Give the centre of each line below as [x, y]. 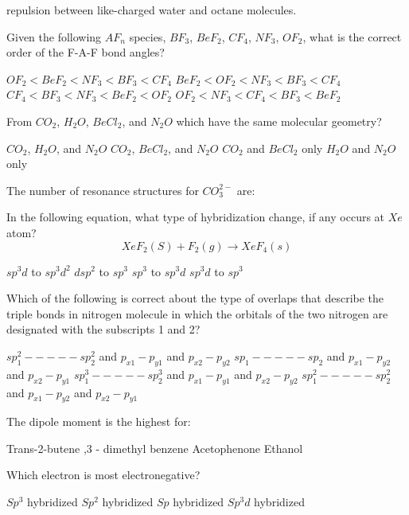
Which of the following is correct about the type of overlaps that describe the [195, 298]
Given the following [54, 36]
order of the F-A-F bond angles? [86, 52]
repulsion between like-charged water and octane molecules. [152, 10]
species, [148, 36]
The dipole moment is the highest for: [99, 421]
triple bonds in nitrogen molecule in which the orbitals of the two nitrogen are [197, 313]
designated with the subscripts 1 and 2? [103, 329]
